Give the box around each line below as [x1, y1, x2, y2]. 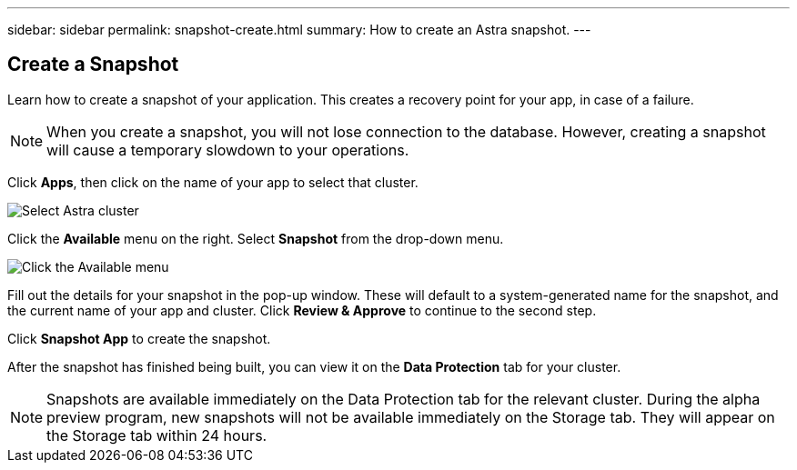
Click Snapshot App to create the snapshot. [7, 330, 271, 346]
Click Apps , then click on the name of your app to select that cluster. [7, 174, 419, 190]
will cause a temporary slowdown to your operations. [46, 140, 409, 159]
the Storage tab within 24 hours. [46, 425, 267, 445]
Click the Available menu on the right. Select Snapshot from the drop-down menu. [7, 230, 504, 246]
